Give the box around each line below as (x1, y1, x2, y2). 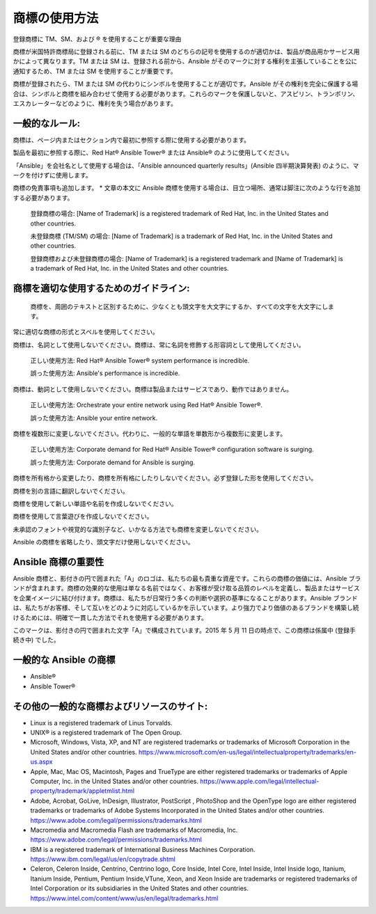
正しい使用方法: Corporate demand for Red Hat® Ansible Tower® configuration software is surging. (30, 446, 314, 454)
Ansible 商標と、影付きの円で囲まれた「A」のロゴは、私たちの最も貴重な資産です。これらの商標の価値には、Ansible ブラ (13, 574, 361, 583)
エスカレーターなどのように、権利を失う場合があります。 (13, 99, 178, 107)
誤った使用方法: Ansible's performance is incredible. (30, 369, 180, 377)
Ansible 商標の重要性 (13, 556, 104, 567)
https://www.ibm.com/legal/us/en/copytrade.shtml (30, 855, 175, 863)
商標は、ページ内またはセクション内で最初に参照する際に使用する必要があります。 (13, 136, 251, 144)
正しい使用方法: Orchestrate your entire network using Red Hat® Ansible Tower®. (30, 401, 263, 409)
